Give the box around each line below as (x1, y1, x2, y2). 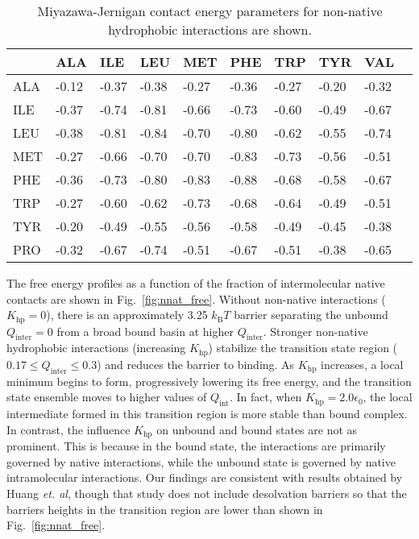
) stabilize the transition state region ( (208, 339, 398, 356)
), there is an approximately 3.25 (46, 306, 208, 323)
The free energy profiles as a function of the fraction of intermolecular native (6, 275, 385, 291)
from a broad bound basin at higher (56, 322, 234, 339)
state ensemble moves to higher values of (6, 388, 207, 405)
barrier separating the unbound (234, 306, 388, 323)
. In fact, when (229, 388, 302, 405)
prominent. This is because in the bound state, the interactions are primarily (6, 437, 386, 454)
